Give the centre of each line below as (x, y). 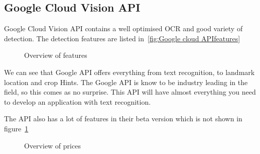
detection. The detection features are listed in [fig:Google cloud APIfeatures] (122, 38)
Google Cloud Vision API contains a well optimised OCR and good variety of (123, 28)
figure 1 (16, 128)
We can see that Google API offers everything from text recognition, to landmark (129, 72)
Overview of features (56, 55)
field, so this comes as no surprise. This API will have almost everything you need (130, 92)
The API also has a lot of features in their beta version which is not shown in (123, 119)
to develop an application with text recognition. (78, 101)
